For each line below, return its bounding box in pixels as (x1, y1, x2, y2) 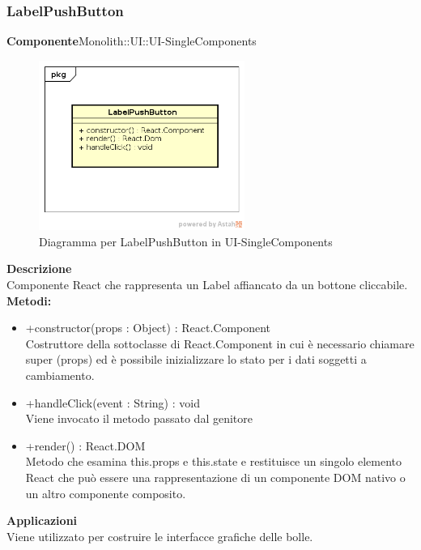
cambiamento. (25, 367, 95, 384)
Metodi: (6, 292, 52, 309)
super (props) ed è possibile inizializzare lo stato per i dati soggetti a (25, 351, 367, 368)
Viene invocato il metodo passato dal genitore (25, 410, 253, 427)
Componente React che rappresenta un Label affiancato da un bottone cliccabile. (6, 276, 408, 293)
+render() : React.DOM (25, 437, 146, 454)
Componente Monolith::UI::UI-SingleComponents (6, 32, 257, 49)
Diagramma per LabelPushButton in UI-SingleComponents (39, 232, 333, 249)
